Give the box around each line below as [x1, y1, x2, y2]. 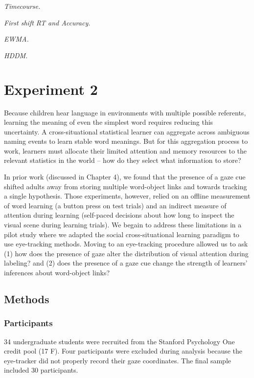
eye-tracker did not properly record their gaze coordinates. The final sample [4, 355, 231, 365]
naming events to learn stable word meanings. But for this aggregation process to [4, 136, 248, 146]
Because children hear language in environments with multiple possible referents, [4, 107, 246, 117]
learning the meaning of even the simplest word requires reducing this [4, 117, 213, 127]
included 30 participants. [4, 365, 78, 375]
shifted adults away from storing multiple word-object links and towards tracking [4, 181, 247, 191]
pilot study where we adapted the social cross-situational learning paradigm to [4, 229, 239, 239]
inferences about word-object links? [4, 267, 110, 277]
